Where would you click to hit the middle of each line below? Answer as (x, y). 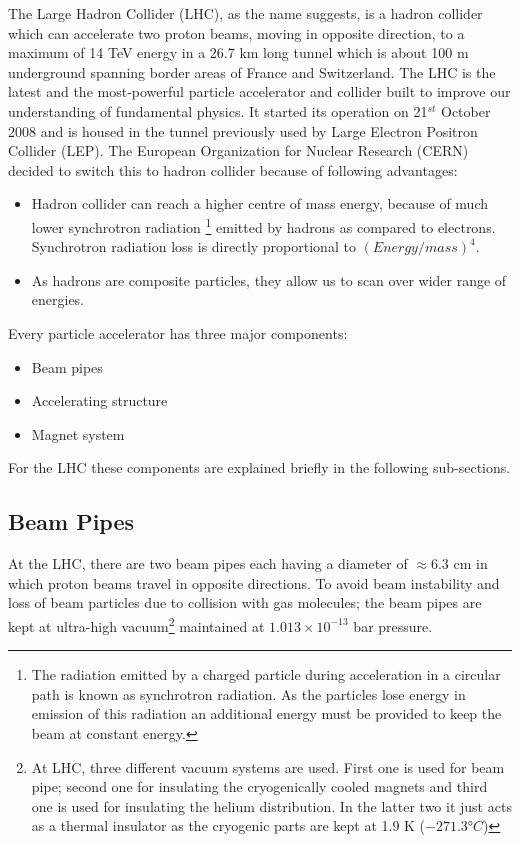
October (465, 110)
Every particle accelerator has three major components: (178, 332)
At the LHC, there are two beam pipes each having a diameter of (208, 563)
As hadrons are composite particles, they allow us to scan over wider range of (269, 279)
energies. (58, 299)
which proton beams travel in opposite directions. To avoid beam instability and (254, 582)
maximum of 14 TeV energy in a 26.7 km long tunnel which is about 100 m (238, 52)
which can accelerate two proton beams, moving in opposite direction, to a (236, 32)
